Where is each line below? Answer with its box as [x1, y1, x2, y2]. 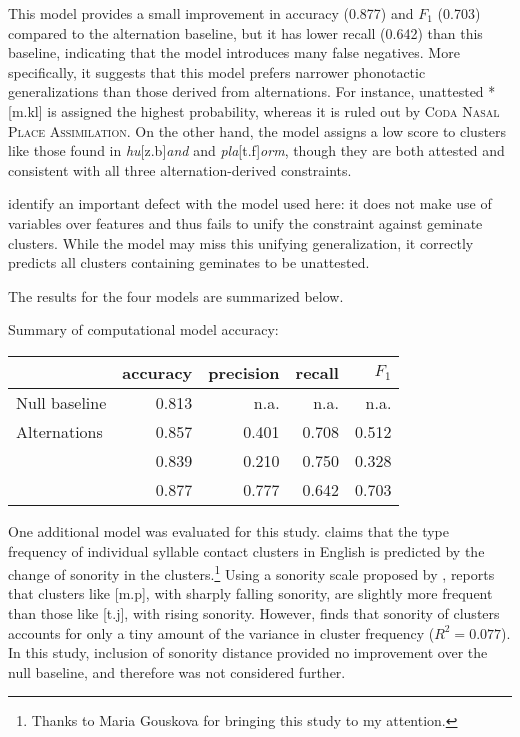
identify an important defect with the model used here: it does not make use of [8, 193, 492, 214]
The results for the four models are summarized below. [8, 285, 344, 306]
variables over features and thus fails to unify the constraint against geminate [8, 212, 483, 233]
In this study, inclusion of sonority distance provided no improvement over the [8, 642, 488, 663]
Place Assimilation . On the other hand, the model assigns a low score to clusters [8, 120, 507, 141]
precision [208, 360, 280, 384]
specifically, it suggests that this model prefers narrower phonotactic [8, 61, 426, 82]
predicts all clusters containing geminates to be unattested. [8, 252, 370, 273]
